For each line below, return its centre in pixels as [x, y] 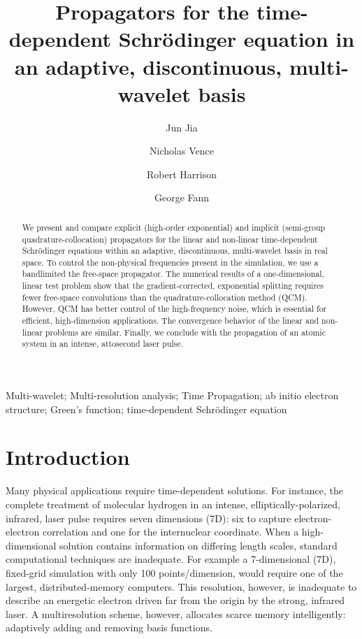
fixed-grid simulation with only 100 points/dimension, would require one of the [174, 572]
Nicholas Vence [182, 151]
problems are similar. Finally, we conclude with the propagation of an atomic [185, 332]
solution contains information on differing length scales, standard [198, 545]
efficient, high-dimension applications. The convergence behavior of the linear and [171, 321]
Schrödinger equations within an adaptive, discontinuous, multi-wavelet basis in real [175, 251]
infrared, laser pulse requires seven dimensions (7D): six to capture [149, 518]
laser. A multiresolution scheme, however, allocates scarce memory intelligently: [176, 613]
